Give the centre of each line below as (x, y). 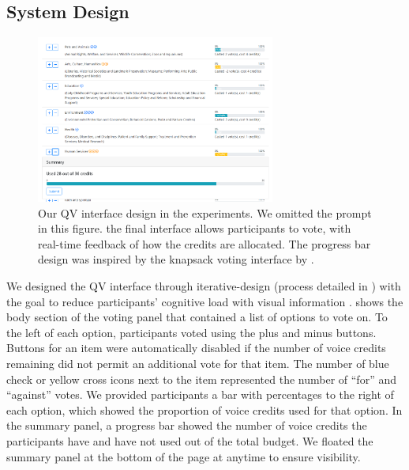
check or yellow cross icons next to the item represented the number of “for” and (201, 379)
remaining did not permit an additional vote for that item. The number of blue (198, 363)
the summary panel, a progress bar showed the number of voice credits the (187, 425)
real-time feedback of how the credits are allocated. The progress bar (204, 243)
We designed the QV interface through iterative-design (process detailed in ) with (204, 285)
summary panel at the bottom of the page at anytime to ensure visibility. (184, 456)
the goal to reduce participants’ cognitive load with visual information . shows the (205, 301)
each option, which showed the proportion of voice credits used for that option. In (204, 409)
